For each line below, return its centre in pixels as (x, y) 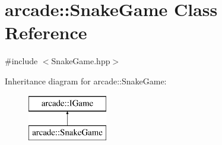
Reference (46, 32)
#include (21, 61)
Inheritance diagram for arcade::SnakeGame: (86, 81)
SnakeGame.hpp (81, 61)
